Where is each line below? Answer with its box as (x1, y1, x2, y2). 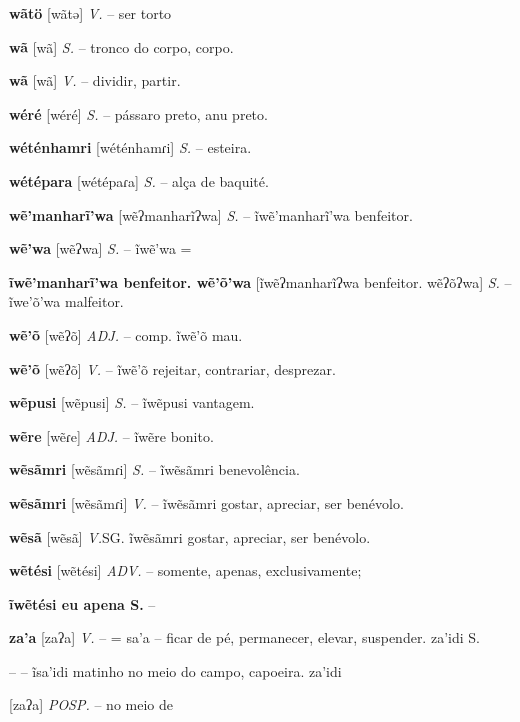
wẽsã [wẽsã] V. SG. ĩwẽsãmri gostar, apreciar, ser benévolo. (9, 526, 371, 547)
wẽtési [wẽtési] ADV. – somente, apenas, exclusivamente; (9, 560, 362, 581)
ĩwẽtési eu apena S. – (9, 593, 156, 614)
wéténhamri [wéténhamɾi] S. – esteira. (9, 137, 252, 158)
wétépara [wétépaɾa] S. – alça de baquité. (9, 170, 269, 191)
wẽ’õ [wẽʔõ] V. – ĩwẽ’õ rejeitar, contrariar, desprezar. (9, 358, 336, 379)
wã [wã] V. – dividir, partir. (9, 70, 181, 91)
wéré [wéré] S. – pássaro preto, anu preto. (9, 103, 268, 124)
